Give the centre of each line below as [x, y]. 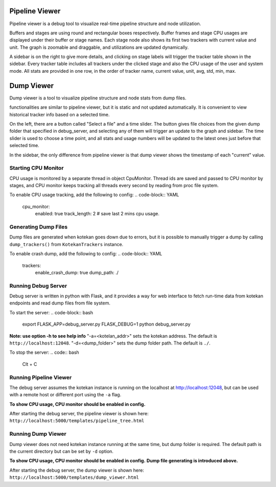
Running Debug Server [38, 286]
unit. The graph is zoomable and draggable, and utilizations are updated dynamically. [99, 47]
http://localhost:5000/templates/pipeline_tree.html [77, 421]
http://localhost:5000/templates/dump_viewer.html [74, 478]
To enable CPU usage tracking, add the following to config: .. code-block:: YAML [94, 195]
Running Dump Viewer [38, 434]
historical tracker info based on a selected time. [60, 114]
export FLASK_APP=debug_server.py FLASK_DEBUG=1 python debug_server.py [107, 324]
